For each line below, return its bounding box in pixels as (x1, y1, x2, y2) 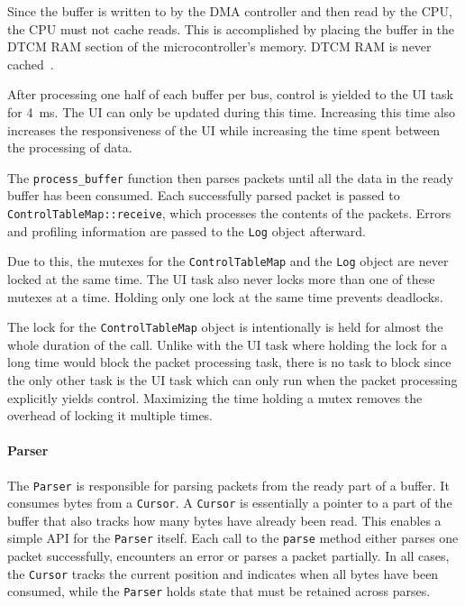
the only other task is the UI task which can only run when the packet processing (7, 371, 458, 389)
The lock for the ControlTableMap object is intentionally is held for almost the (7, 317, 443, 336)
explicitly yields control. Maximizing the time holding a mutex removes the (7, 388, 423, 407)
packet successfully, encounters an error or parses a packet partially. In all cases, (7, 546, 450, 565)
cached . (7, 54, 54, 73)
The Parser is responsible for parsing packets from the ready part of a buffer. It (7, 475, 450, 494)
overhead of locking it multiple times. (7, 406, 214, 425)
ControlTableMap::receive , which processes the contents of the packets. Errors (7, 204, 451, 222)
